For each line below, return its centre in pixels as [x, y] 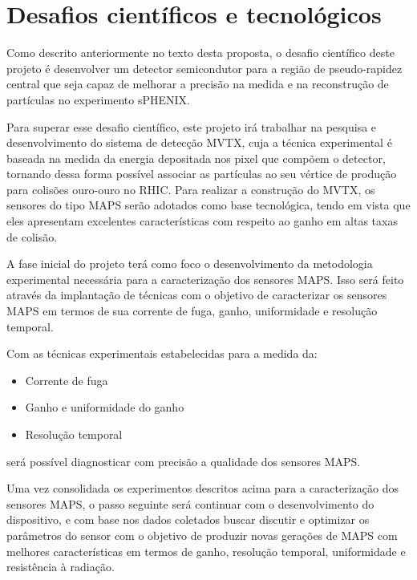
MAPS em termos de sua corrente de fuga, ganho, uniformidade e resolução [192, 311]
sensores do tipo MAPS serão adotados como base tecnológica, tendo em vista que [208, 205]
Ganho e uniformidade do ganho [105, 407]
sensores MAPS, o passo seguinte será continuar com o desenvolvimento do [190, 503]
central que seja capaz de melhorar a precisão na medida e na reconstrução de [198, 84]
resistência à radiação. [61, 567]
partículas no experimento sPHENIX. [98, 99]
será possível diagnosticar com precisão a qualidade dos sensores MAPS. [184, 461]
